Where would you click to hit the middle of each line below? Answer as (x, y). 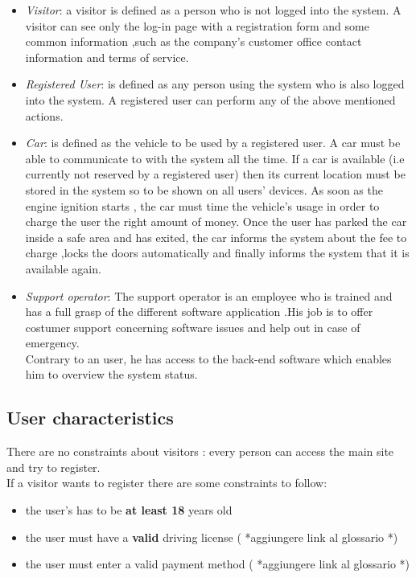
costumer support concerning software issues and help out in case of (193, 327)
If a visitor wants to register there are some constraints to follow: (167, 483)
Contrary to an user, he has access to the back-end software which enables (208, 358)
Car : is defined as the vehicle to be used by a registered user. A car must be (213, 143)
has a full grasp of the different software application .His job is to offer (199, 312)
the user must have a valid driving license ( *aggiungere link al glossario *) (212, 537)
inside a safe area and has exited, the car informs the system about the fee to (216, 237)
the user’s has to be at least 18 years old (129, 510)
